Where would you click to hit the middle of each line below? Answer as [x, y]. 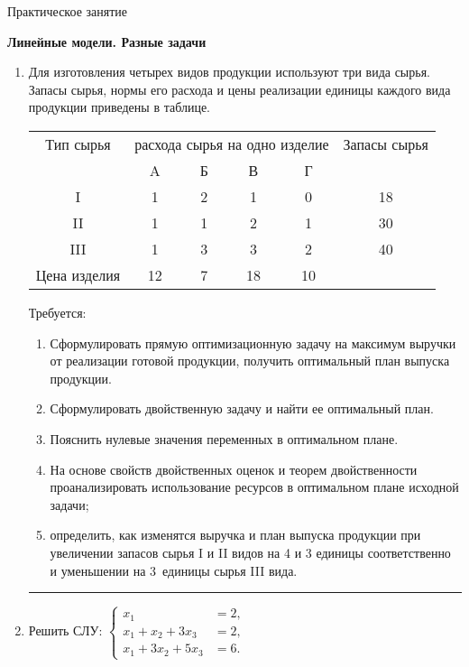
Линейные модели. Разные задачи [107, 41]
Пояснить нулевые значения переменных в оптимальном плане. [224, 438]
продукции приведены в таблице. [120, 107]
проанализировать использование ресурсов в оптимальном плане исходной [254, 487]
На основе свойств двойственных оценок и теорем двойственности [234, 469]
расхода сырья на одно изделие [232, 144]
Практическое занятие [68, 11]
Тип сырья [78, 144]
